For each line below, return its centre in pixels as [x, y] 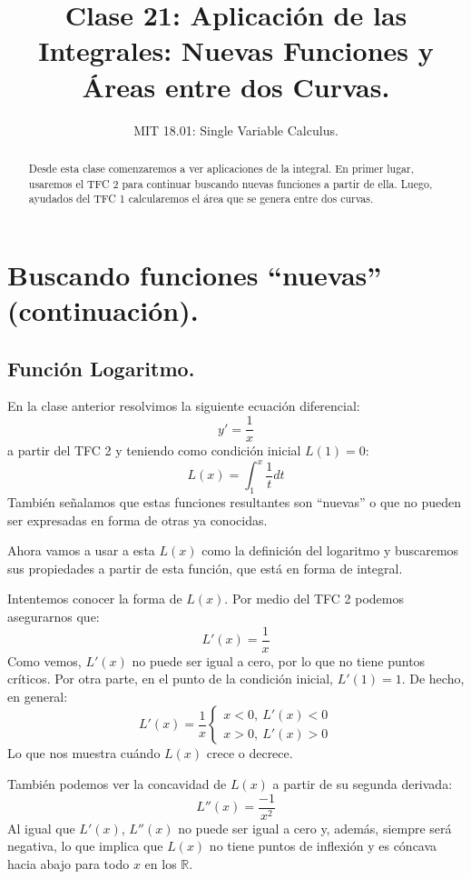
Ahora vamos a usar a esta [81, 550]
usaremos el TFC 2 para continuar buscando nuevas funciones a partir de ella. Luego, [231, 183]
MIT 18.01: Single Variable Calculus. [236, 130]
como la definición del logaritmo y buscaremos [330, 550]
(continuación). [103, 310]
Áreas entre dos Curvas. [236, 86]
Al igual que [41, 828]
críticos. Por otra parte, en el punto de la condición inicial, [171, 679]
